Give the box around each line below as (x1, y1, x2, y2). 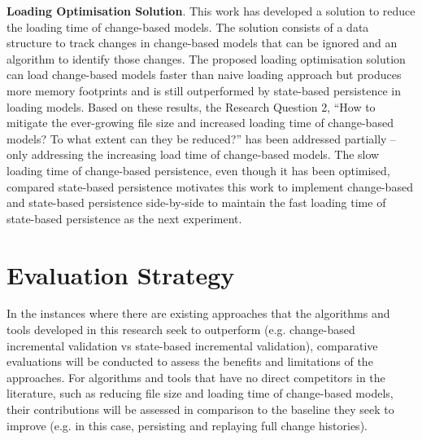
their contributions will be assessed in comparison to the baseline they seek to (7, 401, 394, 417)
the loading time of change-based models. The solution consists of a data (7, 18, 369, 35)
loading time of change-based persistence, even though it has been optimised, (7, 161, 390, 178)
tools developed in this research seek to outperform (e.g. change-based (7, 321, 355, 338)
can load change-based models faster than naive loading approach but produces (7, 66, 402, 83)
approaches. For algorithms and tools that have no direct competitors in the (7, 368, 385, 385)
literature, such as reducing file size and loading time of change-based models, (7, 385, 394, 402)
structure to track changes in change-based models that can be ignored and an (7, 34, 398, 51)
